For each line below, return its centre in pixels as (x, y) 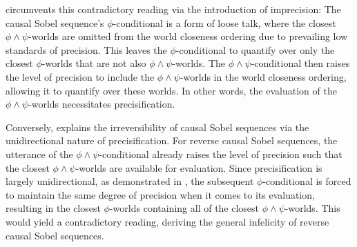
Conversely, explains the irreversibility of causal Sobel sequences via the (157, 127)
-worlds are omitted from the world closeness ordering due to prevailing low (188, 36)
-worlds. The (199, 63)
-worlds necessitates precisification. (102, 104)
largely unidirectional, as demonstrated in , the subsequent (130, 181)
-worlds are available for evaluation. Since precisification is (199, 167)
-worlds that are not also (94, 63)
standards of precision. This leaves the (86, 49)
